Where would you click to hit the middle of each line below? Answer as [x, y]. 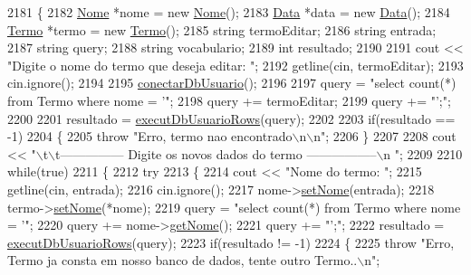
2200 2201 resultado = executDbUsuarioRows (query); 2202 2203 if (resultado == [231, 118]
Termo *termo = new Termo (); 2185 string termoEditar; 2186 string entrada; [222, 29]
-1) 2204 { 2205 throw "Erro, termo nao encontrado [150, 136]
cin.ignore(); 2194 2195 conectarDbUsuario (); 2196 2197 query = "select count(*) [232, 83]
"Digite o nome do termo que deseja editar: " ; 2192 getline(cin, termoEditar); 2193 [235, 65]
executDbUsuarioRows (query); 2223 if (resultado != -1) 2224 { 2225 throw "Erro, [231, 242]
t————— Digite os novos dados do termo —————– [216, 153]
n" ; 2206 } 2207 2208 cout [385, 136]
